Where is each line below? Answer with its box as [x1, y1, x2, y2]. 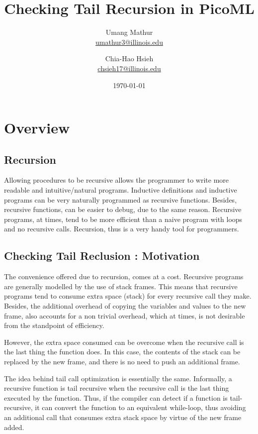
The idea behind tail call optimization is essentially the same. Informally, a [4, 373, 232, 383]
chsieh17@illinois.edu [97, 63, 161, 73]
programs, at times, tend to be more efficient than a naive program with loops [4, 214, 243, 224]
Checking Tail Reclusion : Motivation [4, 248, 200, 263]
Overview [4, 117, 70, 138]
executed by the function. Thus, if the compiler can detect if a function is [4, 392, 228, 403]
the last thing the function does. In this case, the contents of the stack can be [4, 346, 241, 357]
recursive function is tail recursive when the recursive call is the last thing [4, 383, 229, 393]
